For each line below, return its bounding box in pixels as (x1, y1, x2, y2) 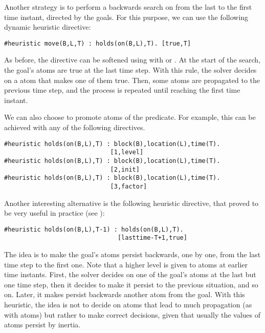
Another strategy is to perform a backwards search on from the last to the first (4, 2, 252, 12)
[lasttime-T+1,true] (117, 234, 187, 242)
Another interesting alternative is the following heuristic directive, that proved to (4, 197, 259, 208)
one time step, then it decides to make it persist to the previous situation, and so (4, 279, 258, 289)
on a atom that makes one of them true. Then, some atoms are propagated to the (4, 74, 260, 85)
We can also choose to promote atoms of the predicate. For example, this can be (4, 112, 256, 122)
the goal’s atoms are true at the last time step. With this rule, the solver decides (4, 65, 257, 75)
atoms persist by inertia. (4, 319, 81, 330)
